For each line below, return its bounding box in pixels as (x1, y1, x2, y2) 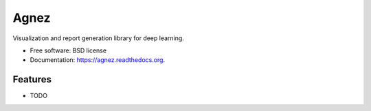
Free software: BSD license (30, 46, 106, 54)
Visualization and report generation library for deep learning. (12, 34, 185, 42)
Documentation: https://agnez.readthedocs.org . (30, 56, 166, 64)
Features (12, 74, 52, 85)
